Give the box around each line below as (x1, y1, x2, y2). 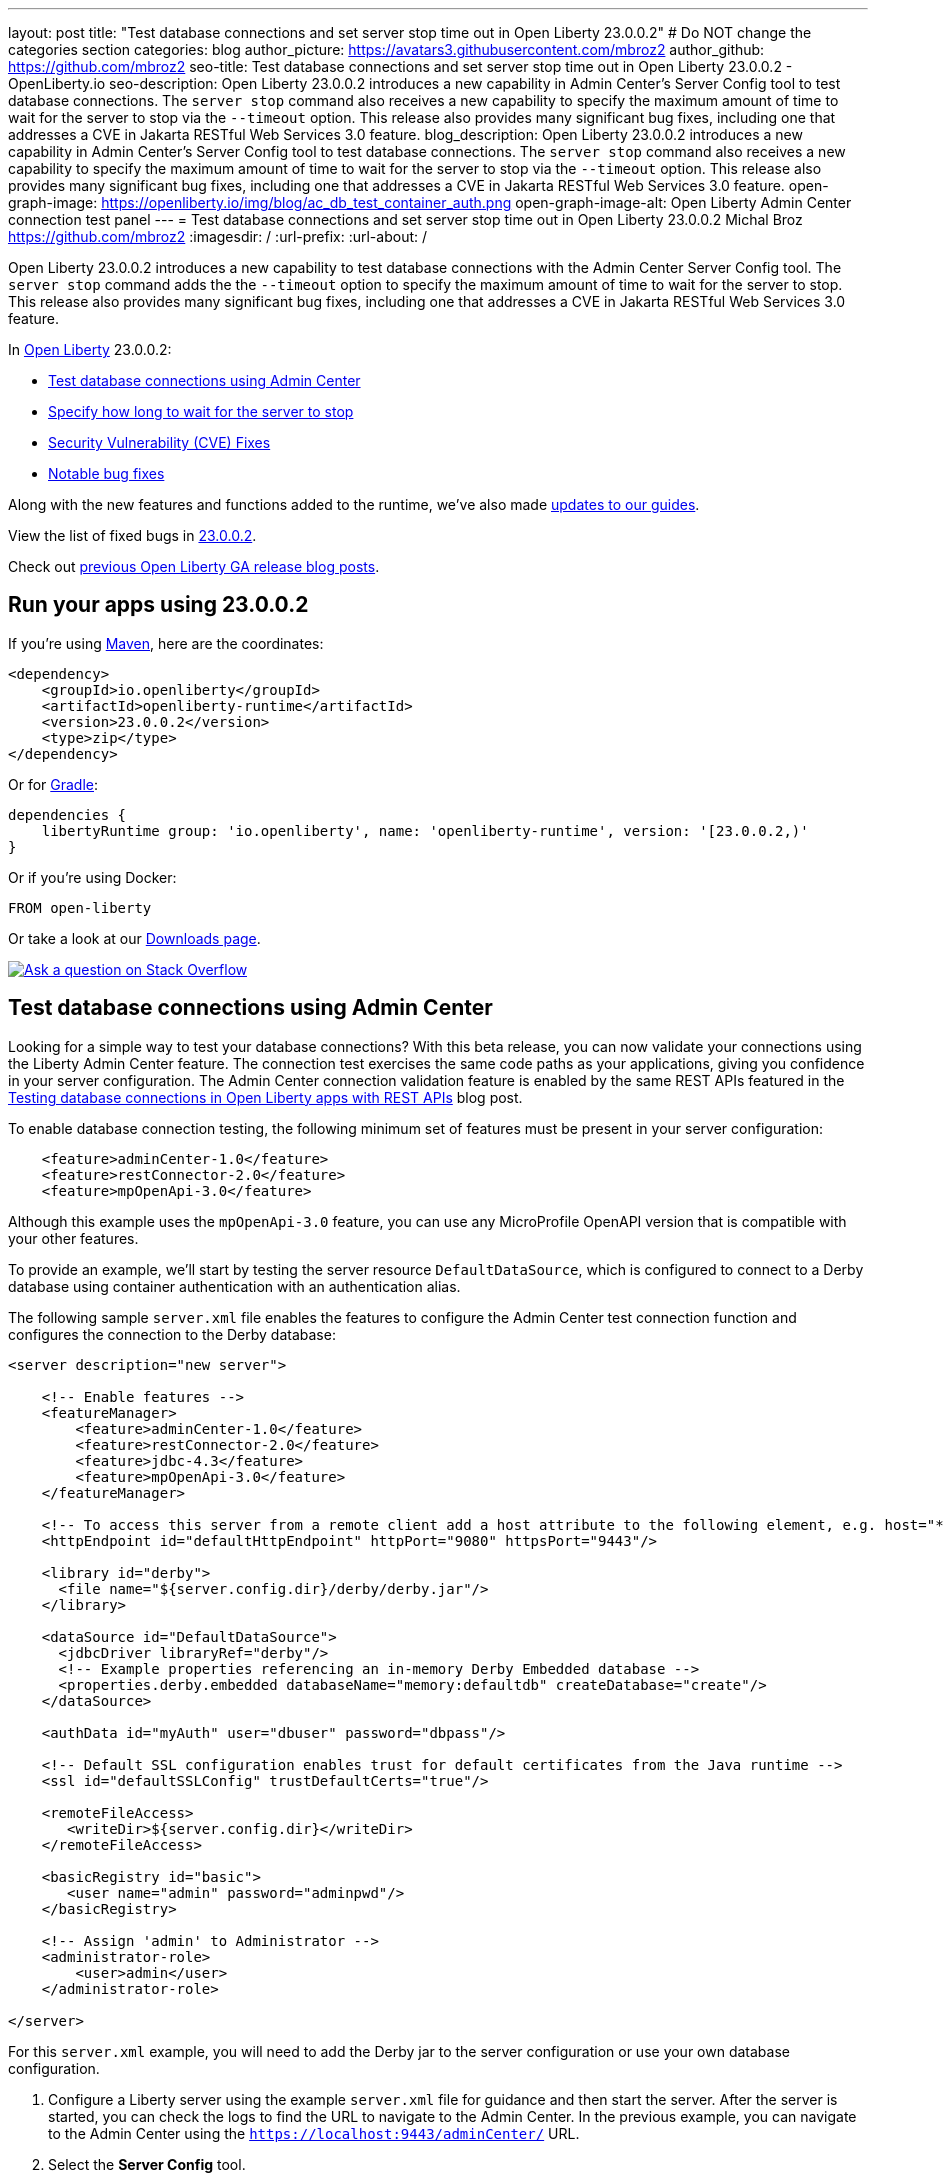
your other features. (8, 1229, 139, 1247)
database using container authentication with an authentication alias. (8, 1277, 461, 1295)
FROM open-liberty (8, 899, 152, 916)
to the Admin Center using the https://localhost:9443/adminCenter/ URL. (48, 2124, 580, 2142)
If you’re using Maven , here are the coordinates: (8, 634, 324, 652)
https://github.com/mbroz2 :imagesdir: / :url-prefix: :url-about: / (8, 228, 428, 245)
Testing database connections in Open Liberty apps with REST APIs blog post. (8, 1088, 523, 1106)
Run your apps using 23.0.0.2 (8, 592, 309, 618)
